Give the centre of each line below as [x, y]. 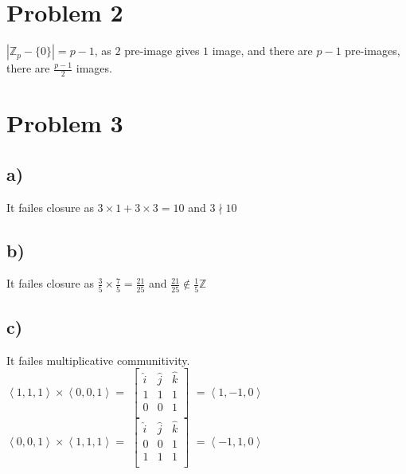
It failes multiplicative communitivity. [98, 360]
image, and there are [262, 51]
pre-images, [373, 51]
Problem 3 [65, 123]
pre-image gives [162, 51]
